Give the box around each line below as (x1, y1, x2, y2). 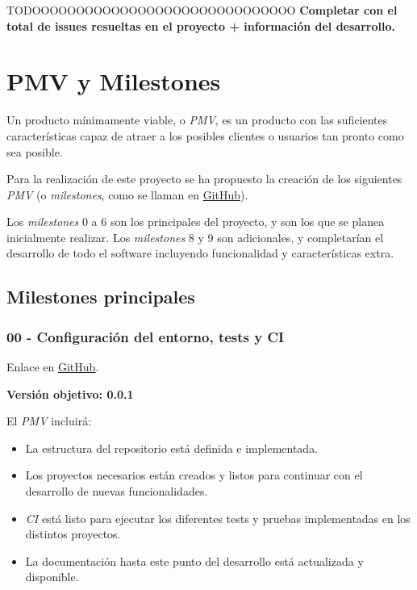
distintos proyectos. (25, 525, 121, 542)
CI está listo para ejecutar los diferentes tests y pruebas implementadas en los (25, 509, 411, 526)
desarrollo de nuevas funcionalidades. (25, 483, 208, 500)
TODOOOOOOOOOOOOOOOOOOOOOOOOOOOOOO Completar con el (6, 2, 398, 18)
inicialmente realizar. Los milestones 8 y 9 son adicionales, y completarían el (6, 228, 384, 245)
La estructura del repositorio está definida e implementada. (25, 439, 319, 456)
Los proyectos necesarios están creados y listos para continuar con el (25, 467, 363, 483)
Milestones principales (6, 284, 195, 309)
